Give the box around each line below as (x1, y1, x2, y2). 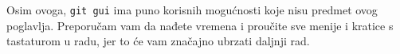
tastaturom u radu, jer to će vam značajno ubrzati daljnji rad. (6, 33, 310, 49)
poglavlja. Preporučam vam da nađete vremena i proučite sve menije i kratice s (6, 17, 394, 33)
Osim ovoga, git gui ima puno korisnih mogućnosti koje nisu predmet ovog (6, 2, 378, 17)
